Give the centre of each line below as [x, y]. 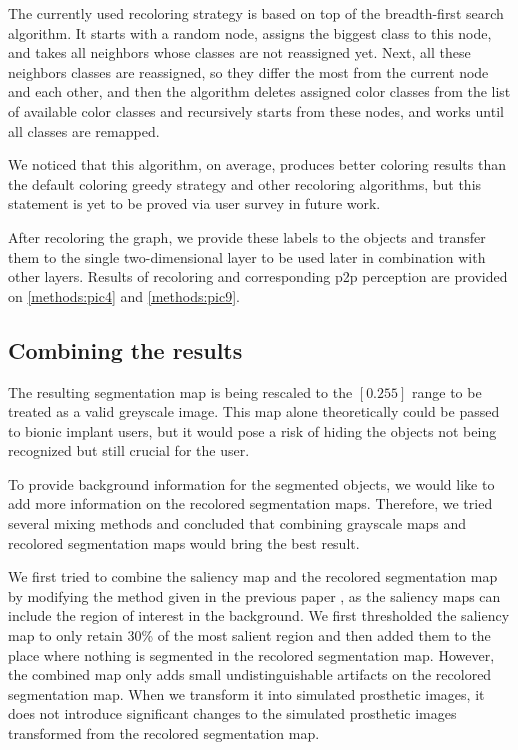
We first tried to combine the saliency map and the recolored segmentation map [253, 576]
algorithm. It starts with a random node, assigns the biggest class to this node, [250, 32]
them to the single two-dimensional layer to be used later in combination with [247, 256]
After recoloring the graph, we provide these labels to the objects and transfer [247, 236]
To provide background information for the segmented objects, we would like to [251, 483]
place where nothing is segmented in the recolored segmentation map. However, [251, 654]
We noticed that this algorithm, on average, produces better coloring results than [257, 164]
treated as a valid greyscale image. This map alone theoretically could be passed [254, 411]
